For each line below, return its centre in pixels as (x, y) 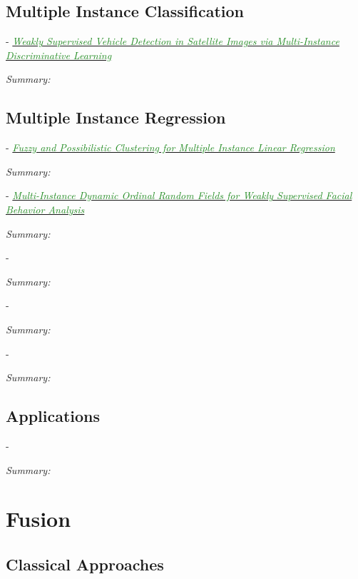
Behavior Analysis (45, 209)
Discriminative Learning (59, 55)
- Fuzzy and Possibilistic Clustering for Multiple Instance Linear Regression (170, 147)
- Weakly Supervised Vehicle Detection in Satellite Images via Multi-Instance (173, 41)
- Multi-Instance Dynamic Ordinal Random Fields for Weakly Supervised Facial (179, 195)
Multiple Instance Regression (116, 117)
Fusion (39, 519)
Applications (53, 416)
